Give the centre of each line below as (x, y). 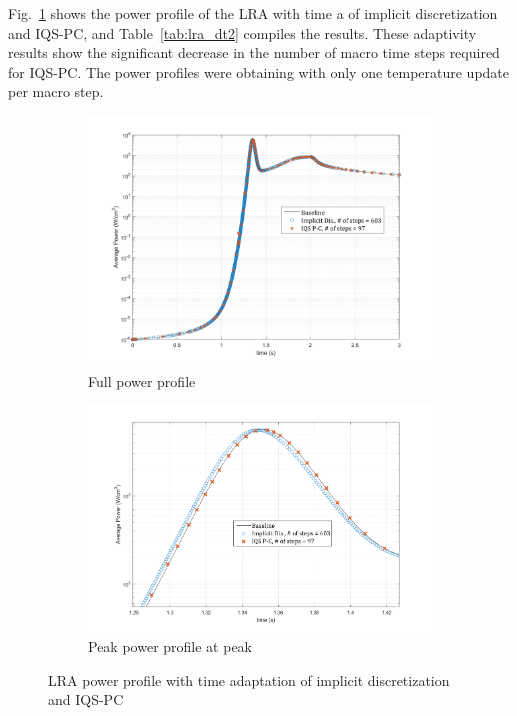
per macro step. (56, 91)
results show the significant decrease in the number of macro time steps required (254, 52)
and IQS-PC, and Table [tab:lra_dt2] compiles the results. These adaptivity (242, 32)
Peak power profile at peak (170, 646)
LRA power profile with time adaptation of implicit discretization (249, 679)
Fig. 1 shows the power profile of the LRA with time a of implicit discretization (253, 13)
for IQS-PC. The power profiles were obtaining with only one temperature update (259, 71)
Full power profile (142, 380)
